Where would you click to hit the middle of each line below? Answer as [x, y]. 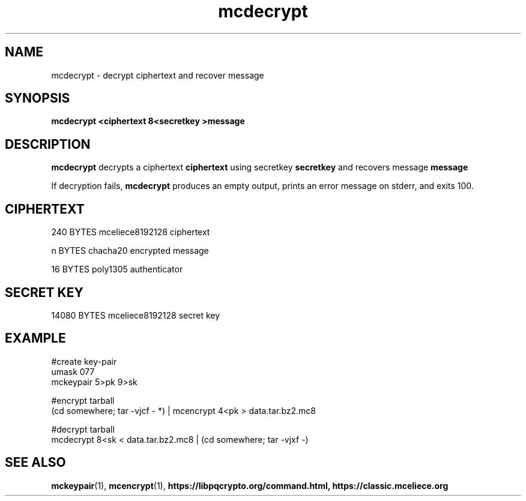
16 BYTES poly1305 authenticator [117, 269]
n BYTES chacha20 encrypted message [130, 251]
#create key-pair [84, 361]
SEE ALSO [35, 463]
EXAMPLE [35, 338]
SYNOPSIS [38, 98]
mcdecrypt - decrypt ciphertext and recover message [158, 75]
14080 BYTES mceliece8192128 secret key [136, 315]
